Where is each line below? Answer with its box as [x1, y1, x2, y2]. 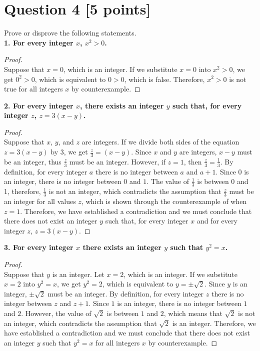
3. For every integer [4, 242, 73, 252]
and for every [196, 215, 237, 226]
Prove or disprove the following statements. [4, 27, 136, 38]
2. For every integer [4, 100, 73, 110]
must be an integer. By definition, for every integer [47, 288, 204, 298]
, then [183, 156, 202, 166]
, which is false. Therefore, [124, 73, 205, 84]
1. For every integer [4, 37, 73, 47]
